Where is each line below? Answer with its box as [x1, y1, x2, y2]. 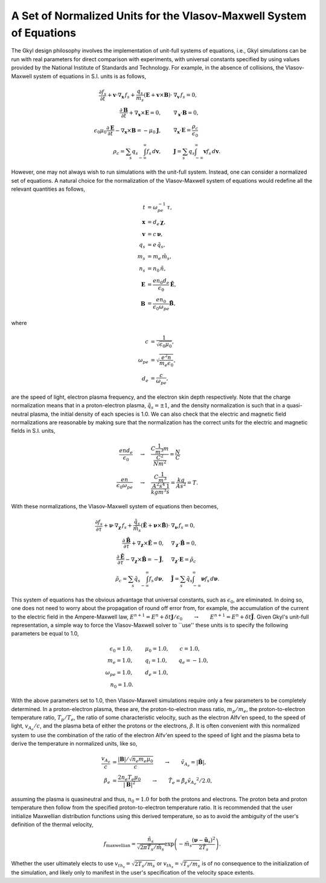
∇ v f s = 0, [173, 91, 197, 100]
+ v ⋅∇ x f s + [107, 91, 135, 100]
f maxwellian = [103, 840, 136, 849]
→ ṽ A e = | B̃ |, [165, 758, 206, 768]
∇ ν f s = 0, [171, 522, 196, 530]
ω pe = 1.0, [105, 669, 133, 677]
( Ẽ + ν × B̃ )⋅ [141, 522, 170, 529]
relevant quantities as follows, [11, 185, 86, 193]
